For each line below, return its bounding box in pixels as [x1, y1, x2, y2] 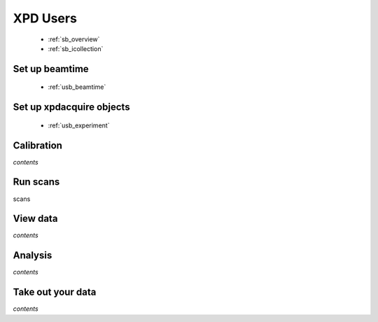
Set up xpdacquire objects [13, 101, 130, 113]
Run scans [13, 176, 60, 188]
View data [13, 213, 58, 225]
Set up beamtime [13, 63, 89, 75]
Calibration [13, 139, 63, 151]
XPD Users [13, 10, 77, 26]
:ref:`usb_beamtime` [48, 83, 106, 91]
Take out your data [13, 286, 97, 298]
